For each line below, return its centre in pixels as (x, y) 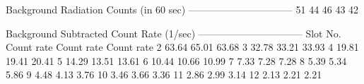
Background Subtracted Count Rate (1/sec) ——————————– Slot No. (174, 33)
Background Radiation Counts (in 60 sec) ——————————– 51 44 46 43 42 (182, 9)
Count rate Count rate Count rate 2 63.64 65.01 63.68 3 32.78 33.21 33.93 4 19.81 (182, 47)
